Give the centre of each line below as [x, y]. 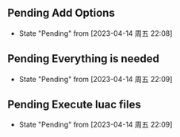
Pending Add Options [61, 13]
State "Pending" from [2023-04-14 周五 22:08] [96, 33]
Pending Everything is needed [83, 59]
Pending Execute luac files [75, 105]
